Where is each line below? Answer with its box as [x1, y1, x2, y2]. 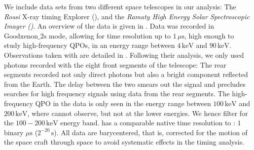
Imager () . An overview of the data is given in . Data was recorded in [4, 21, 215, 31]
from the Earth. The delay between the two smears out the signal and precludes [4, 78, 246, 89]
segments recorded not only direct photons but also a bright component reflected [4, 69, 248, 79]
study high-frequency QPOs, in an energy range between [4, 40, 175, 50]
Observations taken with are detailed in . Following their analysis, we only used [4, 49, 244, 60]
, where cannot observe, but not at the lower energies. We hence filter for [27, 108, 248, 118]
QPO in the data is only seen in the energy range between [35, 98, 211, 108]
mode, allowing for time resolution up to [48, 30, 171, 40]
